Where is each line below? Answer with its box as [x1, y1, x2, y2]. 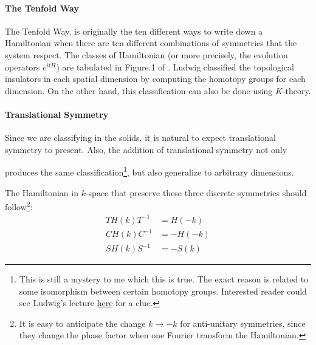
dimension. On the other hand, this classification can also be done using [5, 84, 273, 97]
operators [5, 60, 40, 73]
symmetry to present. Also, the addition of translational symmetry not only [5, 143, 287, 155]
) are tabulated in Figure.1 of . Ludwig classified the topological [56, 60, 294, 73]
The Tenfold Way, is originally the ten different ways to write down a [5, 24, 263, 37]
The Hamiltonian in [5, 186, 78, 199]
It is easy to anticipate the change [19, 316, 146, 329]
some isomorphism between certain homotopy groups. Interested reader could [19, 284, 307, 297]
